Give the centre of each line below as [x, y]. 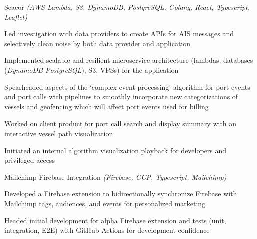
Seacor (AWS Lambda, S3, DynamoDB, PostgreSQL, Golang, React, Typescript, [127, 7]
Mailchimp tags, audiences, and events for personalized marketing [105, 203]
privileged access [29, 160]
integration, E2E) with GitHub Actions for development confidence [107, 230]
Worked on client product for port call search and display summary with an [120, 123]
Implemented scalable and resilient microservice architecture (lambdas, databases [129, 60]
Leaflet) [16, 16]
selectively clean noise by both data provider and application [97, 43]
